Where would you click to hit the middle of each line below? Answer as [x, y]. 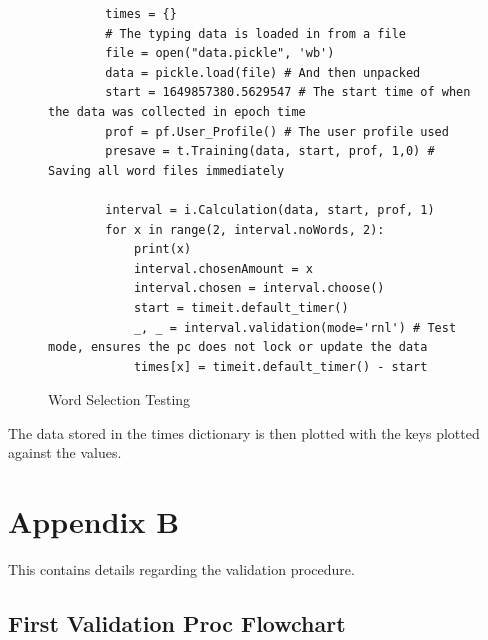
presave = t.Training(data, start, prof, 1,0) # [270, 151]
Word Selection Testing [119, 399]
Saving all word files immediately [166, 170]
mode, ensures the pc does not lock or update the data [238, 347]
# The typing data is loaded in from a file [255, 33]
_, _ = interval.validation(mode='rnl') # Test [295, 327]
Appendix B [94, 521]
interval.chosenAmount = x [223, 268]
